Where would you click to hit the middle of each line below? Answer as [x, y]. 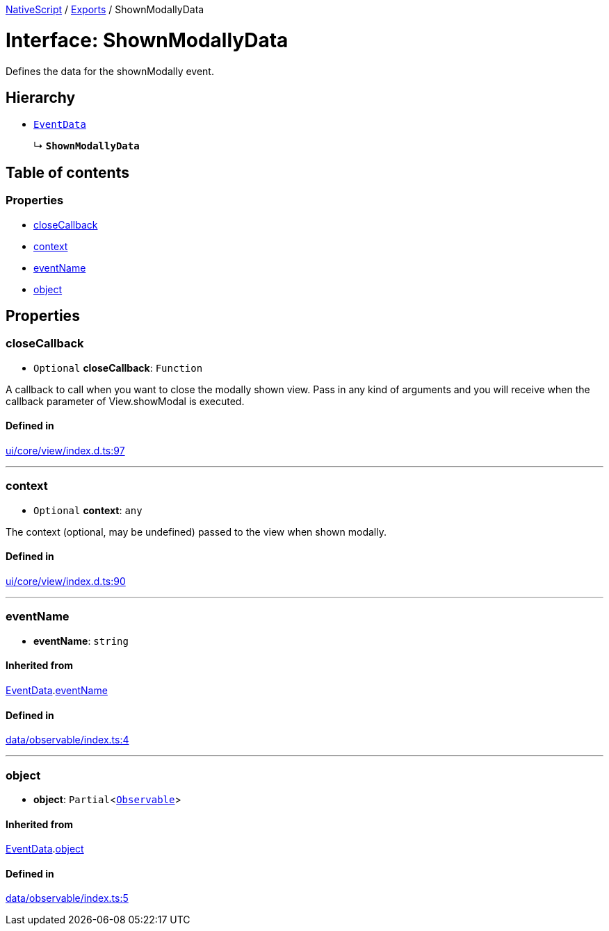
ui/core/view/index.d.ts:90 [66, 581]
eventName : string [81, 641]
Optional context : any [88, 510]
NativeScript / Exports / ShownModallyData [105, 9]
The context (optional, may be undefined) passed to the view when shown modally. [196, 532]
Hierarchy [41, 97]
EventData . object [45, 849]
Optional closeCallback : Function [118, 368]
